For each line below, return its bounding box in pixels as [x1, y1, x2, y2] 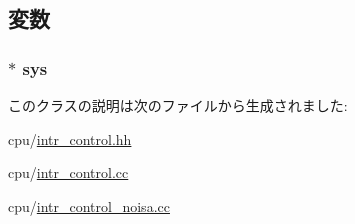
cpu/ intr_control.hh [8, 128, 132, 149]
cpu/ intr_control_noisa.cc [8, 195, 170, 216]
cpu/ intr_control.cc [8, 162, 129, 183]
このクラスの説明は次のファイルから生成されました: [8, 95, 348, 115]
